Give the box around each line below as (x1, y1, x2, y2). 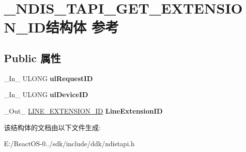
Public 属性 (4, 50, 61, 65)
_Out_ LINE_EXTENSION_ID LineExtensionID (4, 105, 163, 116)
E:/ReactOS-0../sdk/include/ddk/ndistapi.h (4, 138, 135, 149)
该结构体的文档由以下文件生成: (4, 122, 101, 132)
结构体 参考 (46, 17, 119, 37)
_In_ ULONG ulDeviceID (4, 89, 88, 100)
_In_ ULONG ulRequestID (4, 73, 93, 83)
